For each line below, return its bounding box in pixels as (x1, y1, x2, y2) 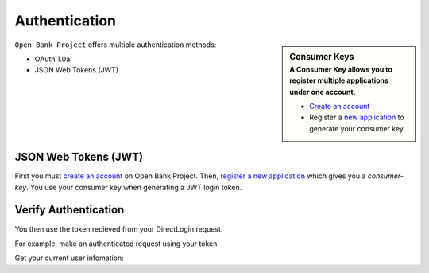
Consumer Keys (289, 51, 354, 62)
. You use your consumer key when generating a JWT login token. (26, 182, 242, 192)
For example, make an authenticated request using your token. (14, 239, 220, 248)
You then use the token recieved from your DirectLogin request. (14, 224, 223, 234)
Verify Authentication (14, 203, 125, 216)
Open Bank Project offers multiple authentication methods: (14, 40, 217, 49)
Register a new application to (309, 112, 404, 123)
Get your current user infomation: (14, 253, 125, 263)
